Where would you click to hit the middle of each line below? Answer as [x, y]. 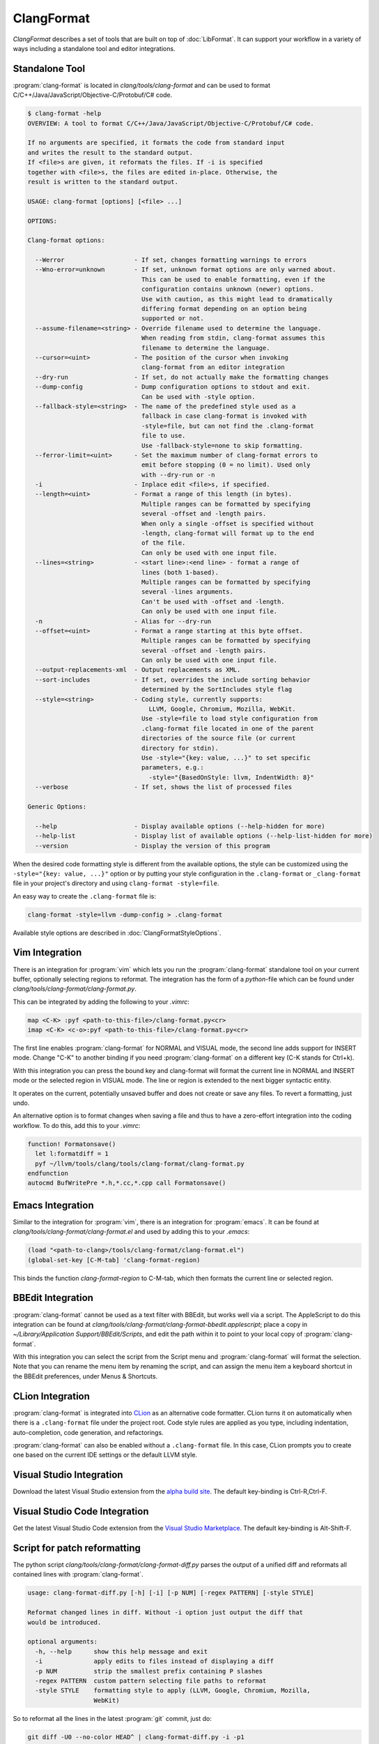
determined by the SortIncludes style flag [217, 690]
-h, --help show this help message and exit [122, 1651]
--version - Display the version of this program [153, 845]
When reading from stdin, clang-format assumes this [233, 338]
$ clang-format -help [64, 114]
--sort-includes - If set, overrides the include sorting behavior [173, 679]
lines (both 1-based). [180, 572]
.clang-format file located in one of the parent [228, 728]
